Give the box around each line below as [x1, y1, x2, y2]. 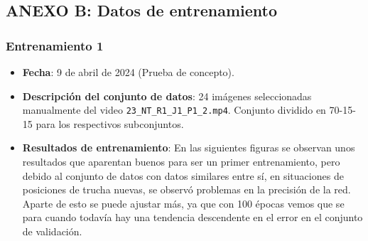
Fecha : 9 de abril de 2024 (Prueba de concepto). [22, 65, 234, 79]
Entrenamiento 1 [6, 36, 104, 54]
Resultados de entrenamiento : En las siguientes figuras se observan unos [22, 140, 355, 155]
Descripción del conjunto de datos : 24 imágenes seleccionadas [22, 88, 312, 103]
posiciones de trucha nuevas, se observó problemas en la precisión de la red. [22, 182, 351, 197]
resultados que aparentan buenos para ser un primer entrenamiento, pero [22, 154, 340, 169]
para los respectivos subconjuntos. [36, 116, 184, 131]
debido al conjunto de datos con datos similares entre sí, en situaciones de [22, 168, 344, 183]
